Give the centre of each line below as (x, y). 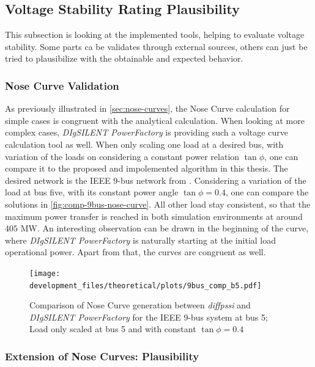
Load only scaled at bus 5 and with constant (113, 329)
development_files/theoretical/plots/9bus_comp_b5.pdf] (146, 285)
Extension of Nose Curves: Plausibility (102, 356)
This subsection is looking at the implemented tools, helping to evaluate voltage (155, 35)
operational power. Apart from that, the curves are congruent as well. (135, 252)
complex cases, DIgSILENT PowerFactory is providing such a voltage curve (146, 132)
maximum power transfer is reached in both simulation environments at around (154, 216)
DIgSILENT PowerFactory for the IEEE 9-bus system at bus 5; (149, 317)
